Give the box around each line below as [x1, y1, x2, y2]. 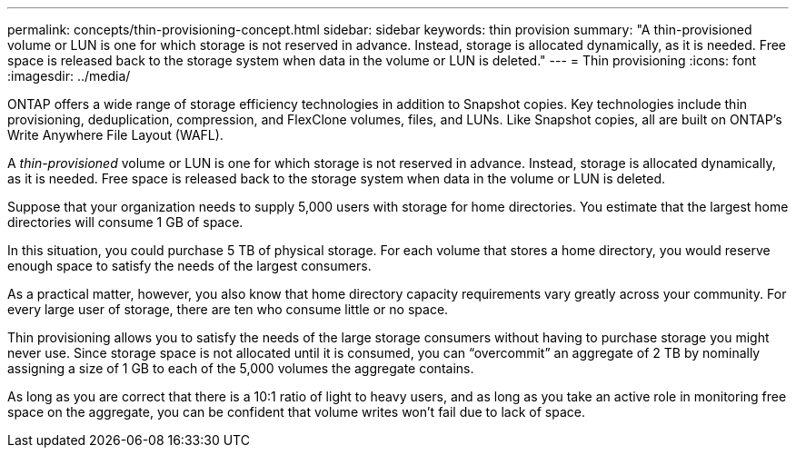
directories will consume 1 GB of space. [7, 214, 244, 230]
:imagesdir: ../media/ [7, 68, 131, 84]
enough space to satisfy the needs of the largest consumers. [7, 258, 372, 273]
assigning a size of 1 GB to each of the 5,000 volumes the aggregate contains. [7, 361, 474, 376]
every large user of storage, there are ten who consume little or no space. [7, 302, 449, 317]
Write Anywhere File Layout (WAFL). [7, 127, 224, 143]
